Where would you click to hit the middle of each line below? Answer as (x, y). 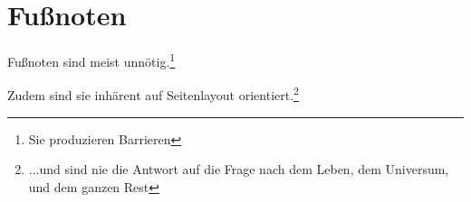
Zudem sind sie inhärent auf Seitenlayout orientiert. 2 (153, 94)
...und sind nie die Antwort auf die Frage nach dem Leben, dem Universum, (239, 169)
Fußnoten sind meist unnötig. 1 (91, 60)
